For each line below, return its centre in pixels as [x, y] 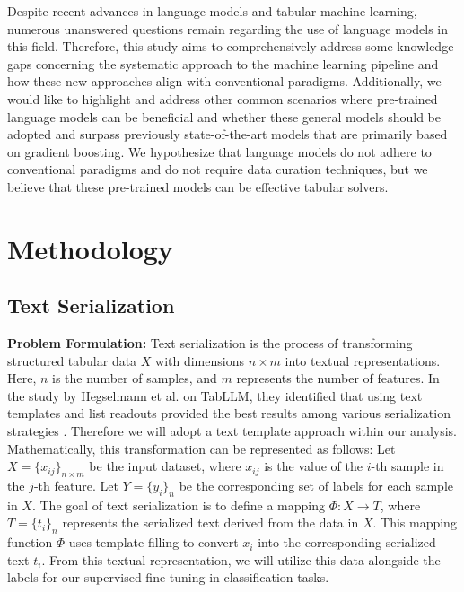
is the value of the [313, 466]
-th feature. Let [76, 486]
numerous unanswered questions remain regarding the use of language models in [228, 28]
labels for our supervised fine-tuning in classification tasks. [168, 577]
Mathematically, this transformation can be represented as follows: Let [201, 448]
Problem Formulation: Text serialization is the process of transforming [210, 343]
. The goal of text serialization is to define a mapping [179, 505]
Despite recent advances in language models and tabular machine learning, [212, 11]
